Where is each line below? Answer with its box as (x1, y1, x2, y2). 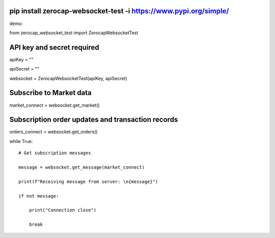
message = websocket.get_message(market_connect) (18, 164, 145, 170)
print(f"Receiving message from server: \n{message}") (18, 179, 158, 184)
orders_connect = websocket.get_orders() (9, 129, 98, 135)
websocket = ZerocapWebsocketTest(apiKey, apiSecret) (9, 75, 127, 81)
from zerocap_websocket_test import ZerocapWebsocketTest (9, 30, 139, 36)
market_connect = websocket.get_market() (9, 102, 100, 108)
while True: (9, 138, 33, 144)
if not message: (18, 193, 59, 199)
